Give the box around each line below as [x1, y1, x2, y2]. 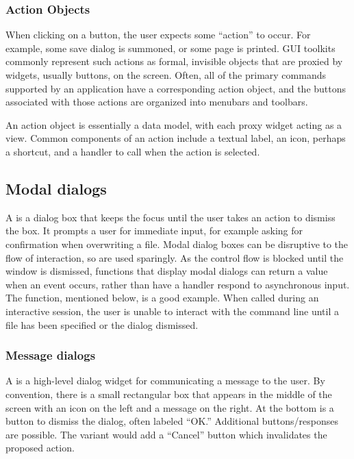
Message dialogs [5, 347, 96, 364]
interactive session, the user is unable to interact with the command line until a [5, 303, 339, 318]
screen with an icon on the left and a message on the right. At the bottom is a [5, 400, 334, 414]
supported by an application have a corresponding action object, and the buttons [5, 81, 346, 95]
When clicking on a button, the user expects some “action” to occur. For [5, 27, 311, 42]
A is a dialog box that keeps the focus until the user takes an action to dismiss [5, 210, 336, 224]
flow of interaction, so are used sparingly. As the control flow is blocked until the [5, 250, 344, 264]
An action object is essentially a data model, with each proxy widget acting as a [5, 117, 342, 132]
